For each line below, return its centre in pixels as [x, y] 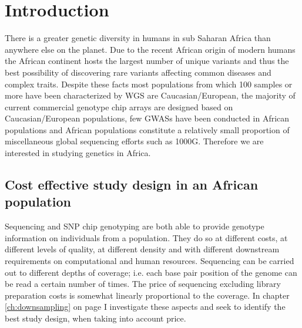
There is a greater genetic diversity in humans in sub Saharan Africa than [138, 38]
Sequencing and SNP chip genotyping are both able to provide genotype [135, 226]
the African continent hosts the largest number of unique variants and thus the [147, 61]
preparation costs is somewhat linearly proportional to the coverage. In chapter [147, 295]
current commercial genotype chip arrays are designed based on [119, 106]
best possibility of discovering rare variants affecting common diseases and [138, 72]
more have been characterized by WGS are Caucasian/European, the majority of [150, 95]
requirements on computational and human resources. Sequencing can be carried [150, 261]
